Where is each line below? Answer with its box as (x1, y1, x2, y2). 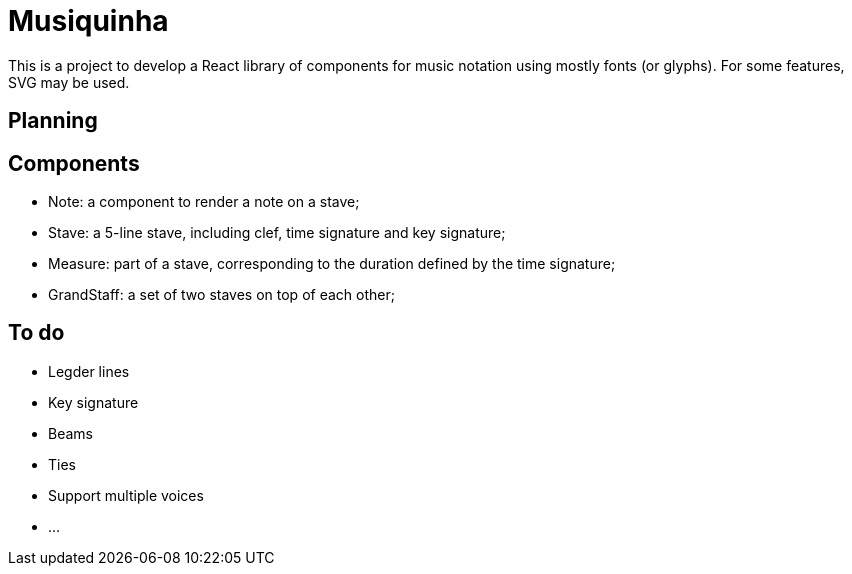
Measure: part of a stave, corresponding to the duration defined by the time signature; (48, 255, 616, 273)
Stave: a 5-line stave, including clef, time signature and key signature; (48, 224, 506, 242)
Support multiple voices (48, 486, 204, 504)
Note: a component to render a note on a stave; (48, 193, 360, 211)
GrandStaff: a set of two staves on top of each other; (48, 286, 395, 304)
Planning (8, 108, 98, 134)
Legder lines (48, 362, 130, 380)
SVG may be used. (8, 73, 130, 91)
